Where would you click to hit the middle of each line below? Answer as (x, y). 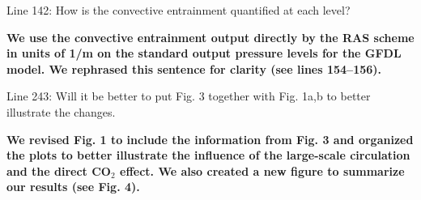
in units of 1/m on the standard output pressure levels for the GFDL (204, 53)
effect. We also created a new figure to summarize (262, 170)
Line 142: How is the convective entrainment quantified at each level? (179, 10)
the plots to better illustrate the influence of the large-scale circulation (208, 155)
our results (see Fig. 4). (73, 187)
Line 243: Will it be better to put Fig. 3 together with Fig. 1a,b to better (189, 96)
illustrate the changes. (61, 111)
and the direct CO (59, 170)
